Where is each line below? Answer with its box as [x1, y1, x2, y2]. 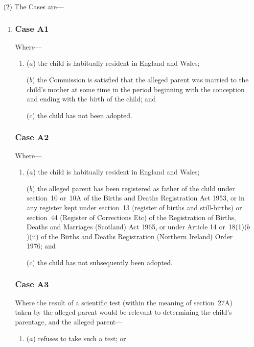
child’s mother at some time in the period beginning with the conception [26, 84, 245, 94]
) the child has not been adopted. [32, 110, 132, 120]
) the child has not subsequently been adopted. [32, 257, 173, 267]
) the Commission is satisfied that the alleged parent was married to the [32, 74, 249, 84]
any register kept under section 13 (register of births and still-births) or [26, 202, 242, 212]
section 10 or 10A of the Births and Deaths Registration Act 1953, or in [26, 193, 245, 203]
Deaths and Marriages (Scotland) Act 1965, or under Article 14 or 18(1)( [26, 222, 247, 232]
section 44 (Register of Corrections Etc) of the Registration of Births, [26, 212, 236, 222]
